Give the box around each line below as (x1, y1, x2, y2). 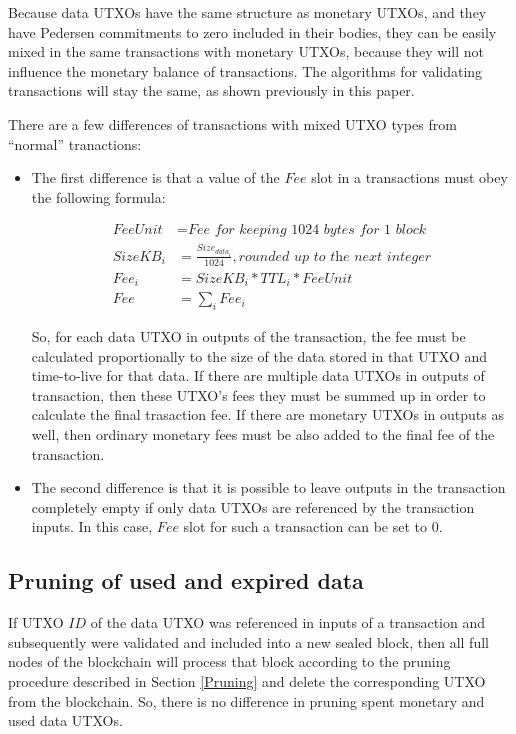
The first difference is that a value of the (31, 167, 280, 188)
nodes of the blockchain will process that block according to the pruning (8, 651, 451, 672)
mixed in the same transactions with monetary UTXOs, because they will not (8, 41, 485, 62)
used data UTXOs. (8, 710, 123, 731)
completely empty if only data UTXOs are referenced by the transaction (31, 496, 475, 517)
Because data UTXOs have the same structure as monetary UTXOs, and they (8, 2, 487, 22)
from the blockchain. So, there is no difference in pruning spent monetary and (8, 690, 485, 711)
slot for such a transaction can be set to (183, 516, 428, 537)
